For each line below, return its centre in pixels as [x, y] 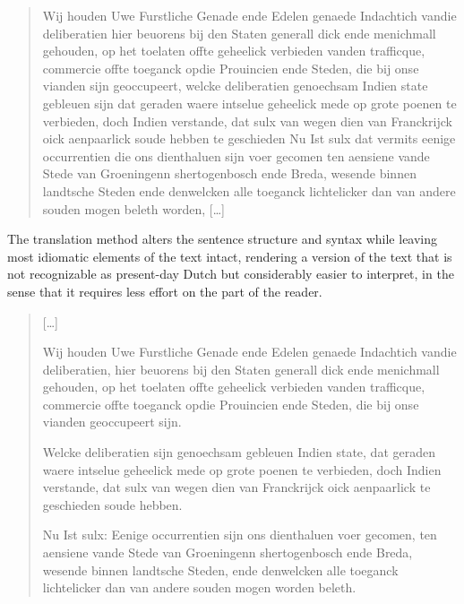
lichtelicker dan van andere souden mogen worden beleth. [199, 587]
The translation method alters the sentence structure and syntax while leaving [223, 239]
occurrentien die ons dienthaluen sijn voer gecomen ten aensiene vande [236, 155]
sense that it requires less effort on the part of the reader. [165, 291]
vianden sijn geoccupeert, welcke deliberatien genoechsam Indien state [235, 86]
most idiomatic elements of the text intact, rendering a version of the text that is [230, 256]
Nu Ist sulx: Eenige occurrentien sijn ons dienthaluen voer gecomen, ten [240, 535]
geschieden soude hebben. [112, 504]
